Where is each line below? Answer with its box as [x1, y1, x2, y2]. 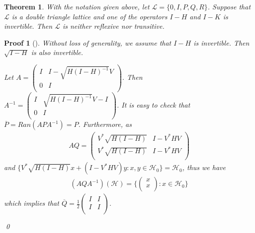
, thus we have [182, 162, 226, 173]
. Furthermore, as [78, 119, 132, 129]
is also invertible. [31, 47, 84, 58]
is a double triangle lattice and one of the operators [11, 11, 168, 21]
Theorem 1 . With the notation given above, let [4, 1, 150, 11]
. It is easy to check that [116, 100, 190, 110]
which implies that [4, 198, 59, 208]
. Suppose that [207, 1, 251, 11]
